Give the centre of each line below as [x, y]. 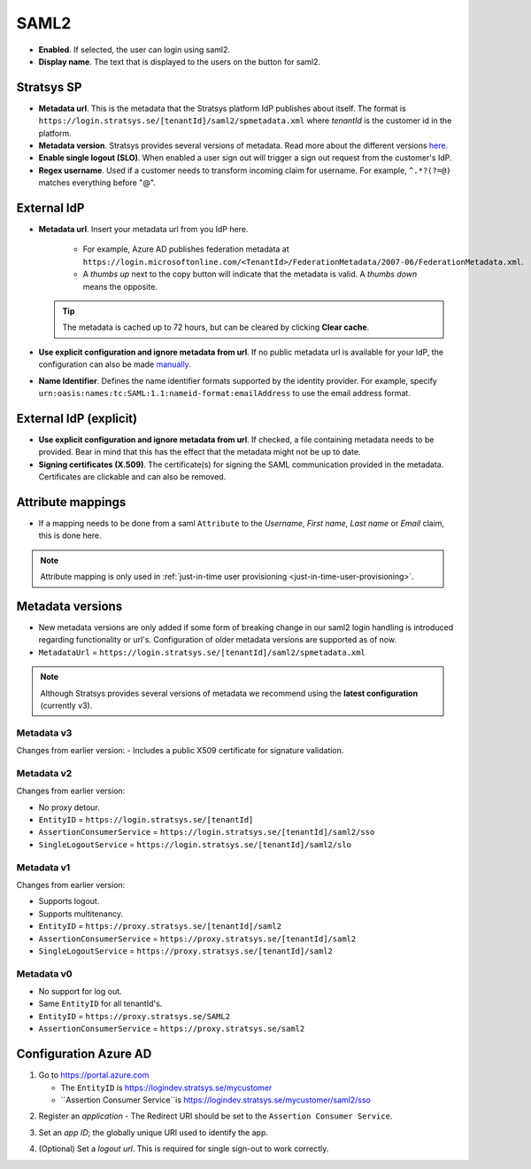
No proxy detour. [69, 807]
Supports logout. [69, 901]
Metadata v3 [44, 733]
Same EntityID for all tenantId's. [100, 1004]
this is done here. [70, 535]
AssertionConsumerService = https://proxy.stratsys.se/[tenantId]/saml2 [197, 939]
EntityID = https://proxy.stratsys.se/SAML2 [134, 1016]
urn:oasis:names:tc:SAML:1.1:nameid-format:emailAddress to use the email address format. [224, 393]
